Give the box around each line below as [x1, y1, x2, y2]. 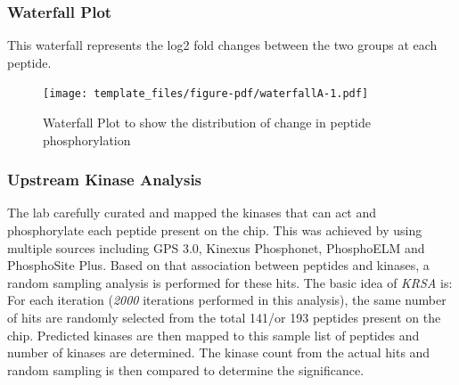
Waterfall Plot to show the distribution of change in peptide [43, 113, 371, 132]
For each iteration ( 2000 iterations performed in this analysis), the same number [7, 291, 447, 309]
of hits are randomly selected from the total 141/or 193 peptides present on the [7, 308, 441, 327]
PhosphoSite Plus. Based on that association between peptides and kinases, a [7, 256, 430, 274]
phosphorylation [43, 130, 131, 149]
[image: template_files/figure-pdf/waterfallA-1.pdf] [43, 87, 369, 101]
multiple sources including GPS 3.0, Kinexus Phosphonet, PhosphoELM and [7, 238, 425, 257]
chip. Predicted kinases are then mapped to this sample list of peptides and [7, 325, 420, 344]
